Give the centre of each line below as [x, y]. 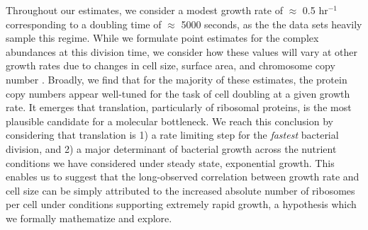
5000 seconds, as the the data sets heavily [272, 24]
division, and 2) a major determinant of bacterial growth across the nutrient [171, 148]
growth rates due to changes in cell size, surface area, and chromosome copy [171, 65]
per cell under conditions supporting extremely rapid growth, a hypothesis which [181, 204]
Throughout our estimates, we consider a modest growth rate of [144, 10]
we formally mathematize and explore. [89, 218]
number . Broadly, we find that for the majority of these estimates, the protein [177, 79]
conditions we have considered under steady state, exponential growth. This [170, 162]
